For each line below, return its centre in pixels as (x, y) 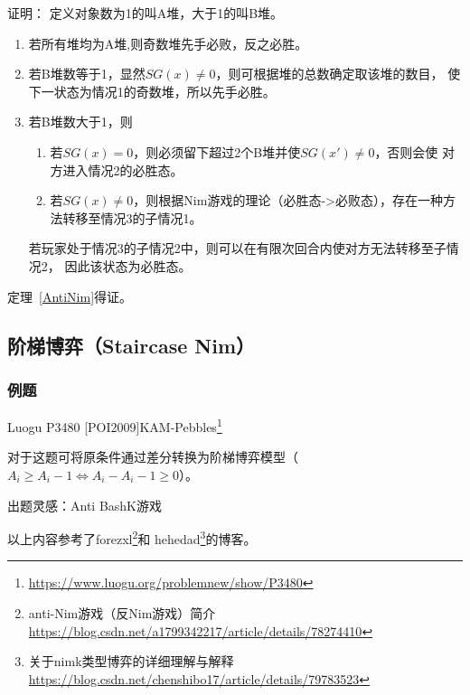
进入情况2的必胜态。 (123, 169)
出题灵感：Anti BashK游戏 (85, 505)
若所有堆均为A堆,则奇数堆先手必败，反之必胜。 (168, 43)
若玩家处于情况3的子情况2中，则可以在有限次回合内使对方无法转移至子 (237, 248)
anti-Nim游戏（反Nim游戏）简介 (122, 613)
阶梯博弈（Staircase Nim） (132, 345)
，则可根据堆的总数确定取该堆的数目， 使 (338, 74)
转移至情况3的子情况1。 (132, 217)
